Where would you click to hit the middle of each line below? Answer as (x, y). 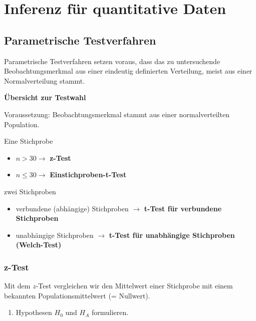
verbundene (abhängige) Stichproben (72, 208)
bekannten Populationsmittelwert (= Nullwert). (77, 295)
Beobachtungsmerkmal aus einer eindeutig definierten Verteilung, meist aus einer (128, 71)
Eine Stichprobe (29, 141)
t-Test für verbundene (183, 208)
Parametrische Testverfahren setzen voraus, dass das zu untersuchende (112, 61)
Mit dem (17, 286)
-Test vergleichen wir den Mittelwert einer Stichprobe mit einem (134, 286)
